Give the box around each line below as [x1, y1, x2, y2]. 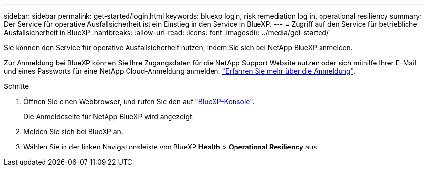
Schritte [4, 82, 29, 90]
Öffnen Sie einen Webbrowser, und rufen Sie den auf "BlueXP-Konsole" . [23, 97, 255, 106]
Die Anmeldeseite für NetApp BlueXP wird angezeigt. [23, 112, 194, 121]
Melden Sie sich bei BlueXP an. [23, 127, 123, 136]
